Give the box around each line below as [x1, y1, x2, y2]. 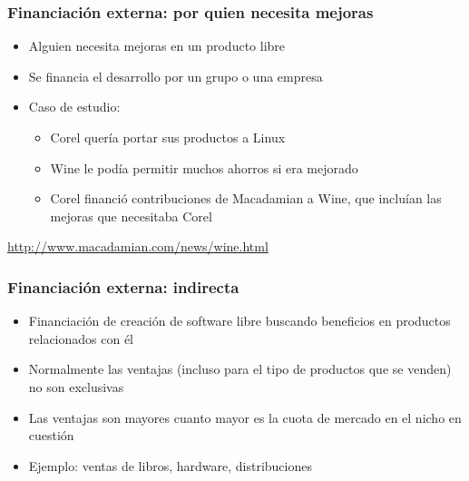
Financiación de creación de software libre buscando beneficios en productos [28, 311, 451, 330]
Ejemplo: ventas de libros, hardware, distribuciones [28, 456, 312, 475]
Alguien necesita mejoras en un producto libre [28, 36, 286, 55]
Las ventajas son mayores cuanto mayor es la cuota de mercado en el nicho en [28, 407, 462, 427]
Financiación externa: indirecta [7, 275, 239, 298]
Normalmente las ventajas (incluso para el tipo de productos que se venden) [28, 359, 452, 378]
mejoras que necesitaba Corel [50, 206, 212, 225]
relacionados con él [28, 329, 134, 348]
